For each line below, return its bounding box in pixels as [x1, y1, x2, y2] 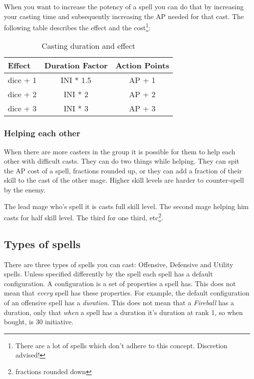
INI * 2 [63, 88, 88, 100]
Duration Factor [44, 60, 108, 71]
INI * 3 [63, 103, 88, 114]
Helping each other [4, 127, 81, 139]
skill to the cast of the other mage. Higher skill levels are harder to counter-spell [4, 175, 244, 185]
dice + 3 [8, 103, 37, 114]
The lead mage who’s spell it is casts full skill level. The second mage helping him [4, 201, 249, 211]
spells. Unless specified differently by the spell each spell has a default [4, 269, 213, 279]
